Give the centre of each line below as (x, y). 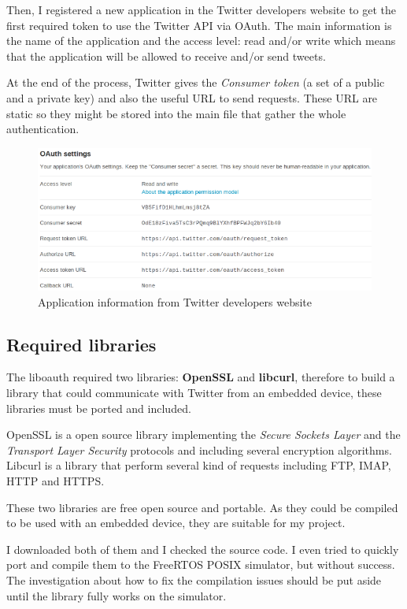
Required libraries (81, 344)
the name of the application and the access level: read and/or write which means (201, 41)
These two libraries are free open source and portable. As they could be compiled (202, 507)
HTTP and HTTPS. (55, 481)
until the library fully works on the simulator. (117, 595)
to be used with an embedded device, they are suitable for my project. (176, 523)
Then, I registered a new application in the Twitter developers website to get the (202, 9)
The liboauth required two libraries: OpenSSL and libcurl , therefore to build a (201, 377)
